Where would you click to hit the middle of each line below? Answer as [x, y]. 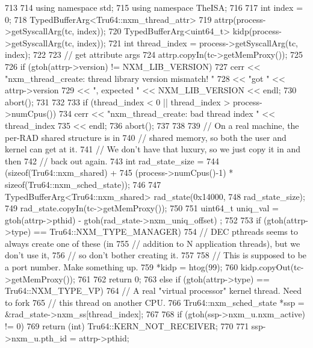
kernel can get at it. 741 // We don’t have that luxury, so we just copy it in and [153, 149]
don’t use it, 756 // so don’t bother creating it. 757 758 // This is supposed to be [156, 255]
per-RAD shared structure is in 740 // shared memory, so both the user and [146, 137]
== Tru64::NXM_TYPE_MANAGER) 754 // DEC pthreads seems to [166, 231]
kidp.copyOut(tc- [272, 267]
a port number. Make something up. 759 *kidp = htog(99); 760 [122, 267]
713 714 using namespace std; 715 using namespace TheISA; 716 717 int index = [154, 7]
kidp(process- [257, 31]
